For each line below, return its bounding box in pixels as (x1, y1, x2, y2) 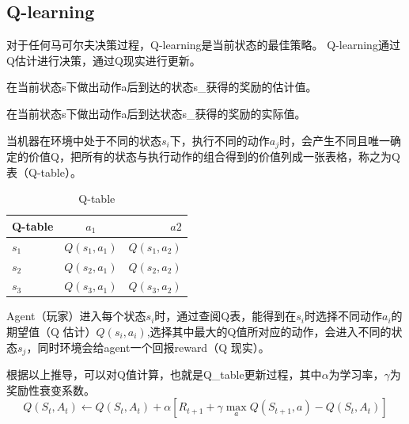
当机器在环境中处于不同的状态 (6, 132, 161, 148)
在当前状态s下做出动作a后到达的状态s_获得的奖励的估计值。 (6, 78, 317, 95)
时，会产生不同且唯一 (278, 132, 390, 148)
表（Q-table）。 (6, 163, 81, 180)
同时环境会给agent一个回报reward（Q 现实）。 (37, 338, 270, 355)
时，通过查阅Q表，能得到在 (154, 307, 297, 324)
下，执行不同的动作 (169, 132, 270, 148)
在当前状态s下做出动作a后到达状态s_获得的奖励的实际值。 (6, 105, 306, 121)
